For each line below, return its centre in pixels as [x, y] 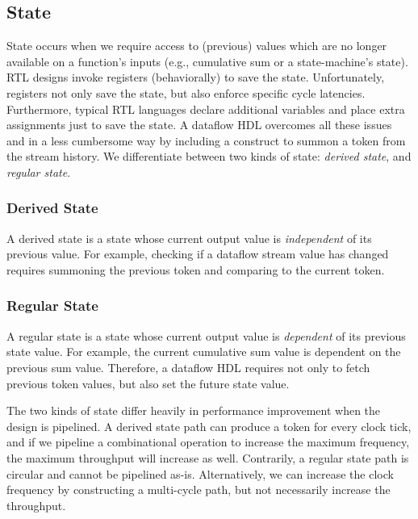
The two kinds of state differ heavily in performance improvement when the [194, 410]
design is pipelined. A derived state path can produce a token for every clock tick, [209, 426]
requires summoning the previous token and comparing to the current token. [196, 269]
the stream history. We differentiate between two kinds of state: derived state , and [209, 156]
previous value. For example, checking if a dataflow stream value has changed [198, 254]
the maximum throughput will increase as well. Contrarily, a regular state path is [208, 457]
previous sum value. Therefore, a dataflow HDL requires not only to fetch [188, 367]
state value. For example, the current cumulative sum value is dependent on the [204, 352]
